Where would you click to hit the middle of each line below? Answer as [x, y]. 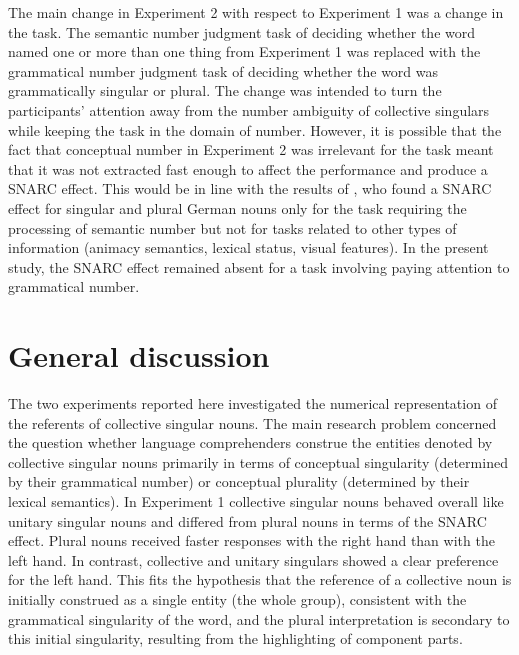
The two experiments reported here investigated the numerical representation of [252, 403]
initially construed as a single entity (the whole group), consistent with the [237, 598]
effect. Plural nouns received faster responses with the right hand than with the [251, 540]
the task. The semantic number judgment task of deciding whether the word [241, 31]
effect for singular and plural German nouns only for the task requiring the [237, 207]
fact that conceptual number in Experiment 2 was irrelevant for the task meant [251, 149]
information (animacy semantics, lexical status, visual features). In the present [248, 247]
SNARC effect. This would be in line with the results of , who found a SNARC [250, 188]
